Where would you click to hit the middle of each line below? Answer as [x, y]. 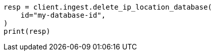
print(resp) [27, 31]
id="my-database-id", [63, 15]
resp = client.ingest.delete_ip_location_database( [108, 7]
